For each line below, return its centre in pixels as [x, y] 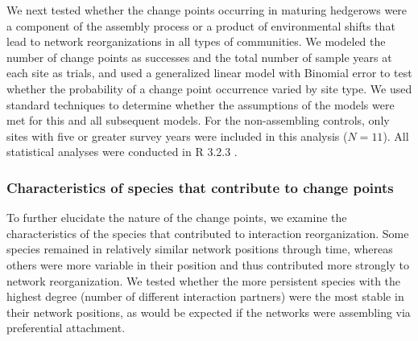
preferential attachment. [66, 328]
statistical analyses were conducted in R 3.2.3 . [122, 152]
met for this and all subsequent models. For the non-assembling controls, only [198, 120]
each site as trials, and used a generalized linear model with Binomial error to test [209, 73]
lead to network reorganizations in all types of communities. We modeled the [196, 41]
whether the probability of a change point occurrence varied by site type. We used [209, 88]
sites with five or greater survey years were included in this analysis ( [177, 136]
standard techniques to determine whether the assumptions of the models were [201, 104]
